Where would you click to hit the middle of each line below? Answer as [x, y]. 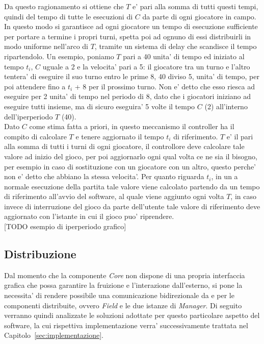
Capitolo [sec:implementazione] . [54, 335]
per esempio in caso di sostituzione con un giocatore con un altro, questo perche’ [130, 166]
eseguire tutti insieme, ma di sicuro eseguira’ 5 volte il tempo [100, 106]
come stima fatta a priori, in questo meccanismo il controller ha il [132, 126]
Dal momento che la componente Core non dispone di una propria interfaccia [125, 275]
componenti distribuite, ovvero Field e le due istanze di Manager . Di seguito [123, 305]
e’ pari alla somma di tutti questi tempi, [195, 6]
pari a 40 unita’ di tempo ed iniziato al [184, 56]
